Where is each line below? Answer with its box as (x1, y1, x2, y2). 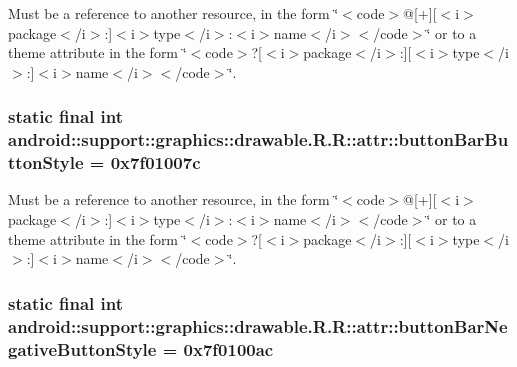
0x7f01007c (110, 150, 201, 175)
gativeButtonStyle (8, 336, 157, 361)
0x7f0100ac (183, 336, 274, 361)
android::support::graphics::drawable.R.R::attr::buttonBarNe (8, 313, 508, 338)
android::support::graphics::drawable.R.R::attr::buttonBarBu (8, 127, 509, 152)
